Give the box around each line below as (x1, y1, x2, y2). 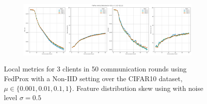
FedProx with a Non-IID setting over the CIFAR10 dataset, (4, 73, 183, 83)
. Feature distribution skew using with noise (72, 83, 204, 93)
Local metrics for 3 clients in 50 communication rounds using (4, 64, 186, 74)
